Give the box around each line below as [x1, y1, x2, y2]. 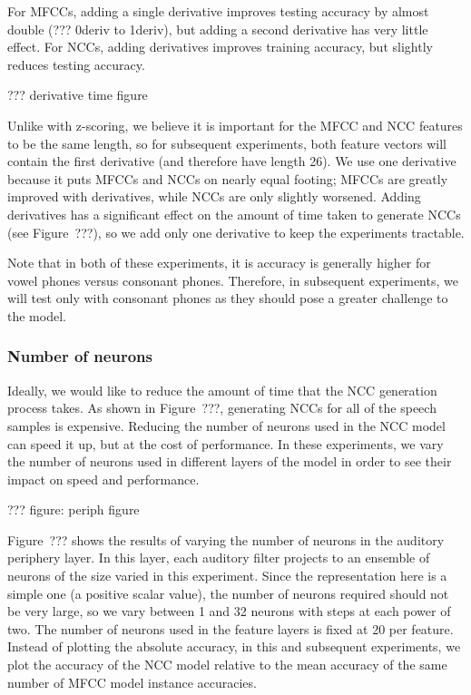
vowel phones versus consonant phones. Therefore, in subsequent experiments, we [7, 270, 458, 289]
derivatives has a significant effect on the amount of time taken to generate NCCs [7, 204, 461, 223]
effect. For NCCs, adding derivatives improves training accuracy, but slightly [7, 37, 433, 56]
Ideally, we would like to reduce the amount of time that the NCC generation [7, 380, 437, 399]
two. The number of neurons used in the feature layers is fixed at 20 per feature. [7, 619, 454, 638]
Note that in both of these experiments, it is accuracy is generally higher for [7, 253, 431, 272]
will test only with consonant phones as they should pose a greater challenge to [7, 289, 448, 308]
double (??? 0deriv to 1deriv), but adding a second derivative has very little [7, 19, 428, 38]
